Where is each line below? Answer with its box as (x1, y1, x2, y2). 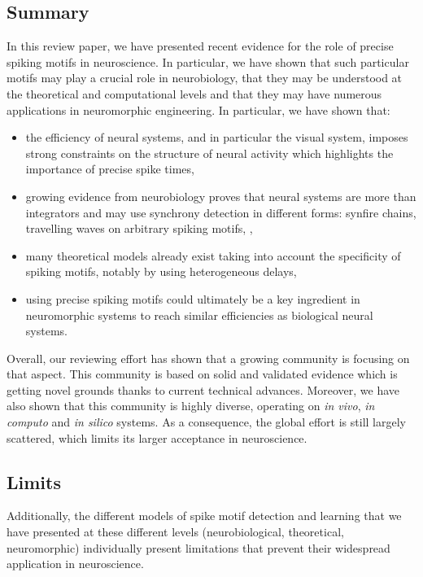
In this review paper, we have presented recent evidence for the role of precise (7, 37, 394, 55)
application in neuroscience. (7, 555, 144, 572)
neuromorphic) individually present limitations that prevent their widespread (7, 539, 390, 556)
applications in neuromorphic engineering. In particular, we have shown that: (7, 101, 390, 118)
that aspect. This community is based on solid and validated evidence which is (7, 365, 398, 382)
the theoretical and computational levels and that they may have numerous (7, 85, 382, 102)
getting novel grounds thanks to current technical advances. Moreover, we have (7, 381, 400, 398)
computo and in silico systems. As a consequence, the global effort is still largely (7, 413, 406, 431)
